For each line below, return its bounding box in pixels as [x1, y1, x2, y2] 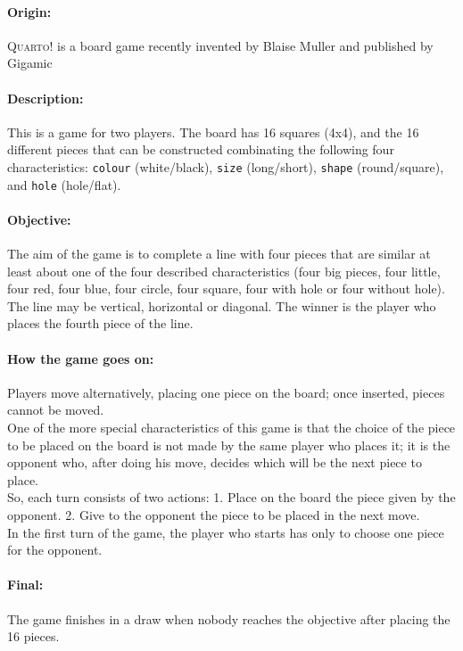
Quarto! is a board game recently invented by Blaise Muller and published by [7, 36, 434, 54]
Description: [7, 88, 84, 107]
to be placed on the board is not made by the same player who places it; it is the [7, 435, 451, 454]
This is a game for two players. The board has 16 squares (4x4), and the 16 [7, 122, 419, 141]
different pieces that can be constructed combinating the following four [7, 140, 394, 159]
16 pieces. [7, 627, 60, 646]
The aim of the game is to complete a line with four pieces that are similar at [7, 244, 431, 263]
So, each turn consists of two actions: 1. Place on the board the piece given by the [7, 488, 456, 507]
